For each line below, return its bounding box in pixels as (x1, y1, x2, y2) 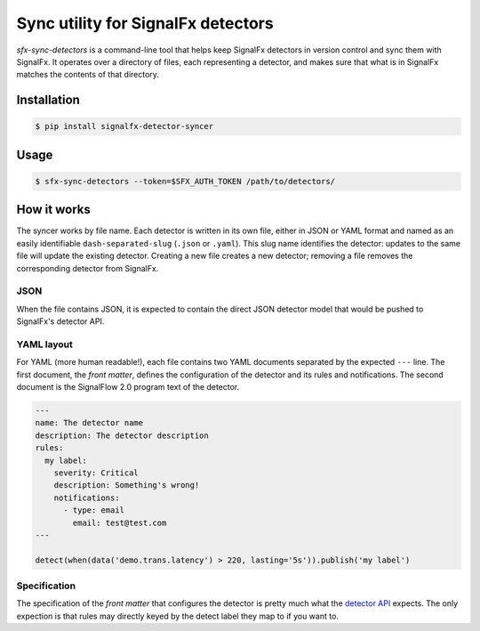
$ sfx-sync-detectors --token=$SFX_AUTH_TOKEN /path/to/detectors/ (35, 176, 336, 186)
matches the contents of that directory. (16, 69, 160, 80)
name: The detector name (35, 418, 144, 428)
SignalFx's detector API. (16, 316, 105, 327)
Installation (16, 93, 80, 108)
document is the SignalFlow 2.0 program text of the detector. (16, 382, 240, 392)
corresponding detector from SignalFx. (16, 263, 159, 273)
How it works (16, 202, 91, 217)
